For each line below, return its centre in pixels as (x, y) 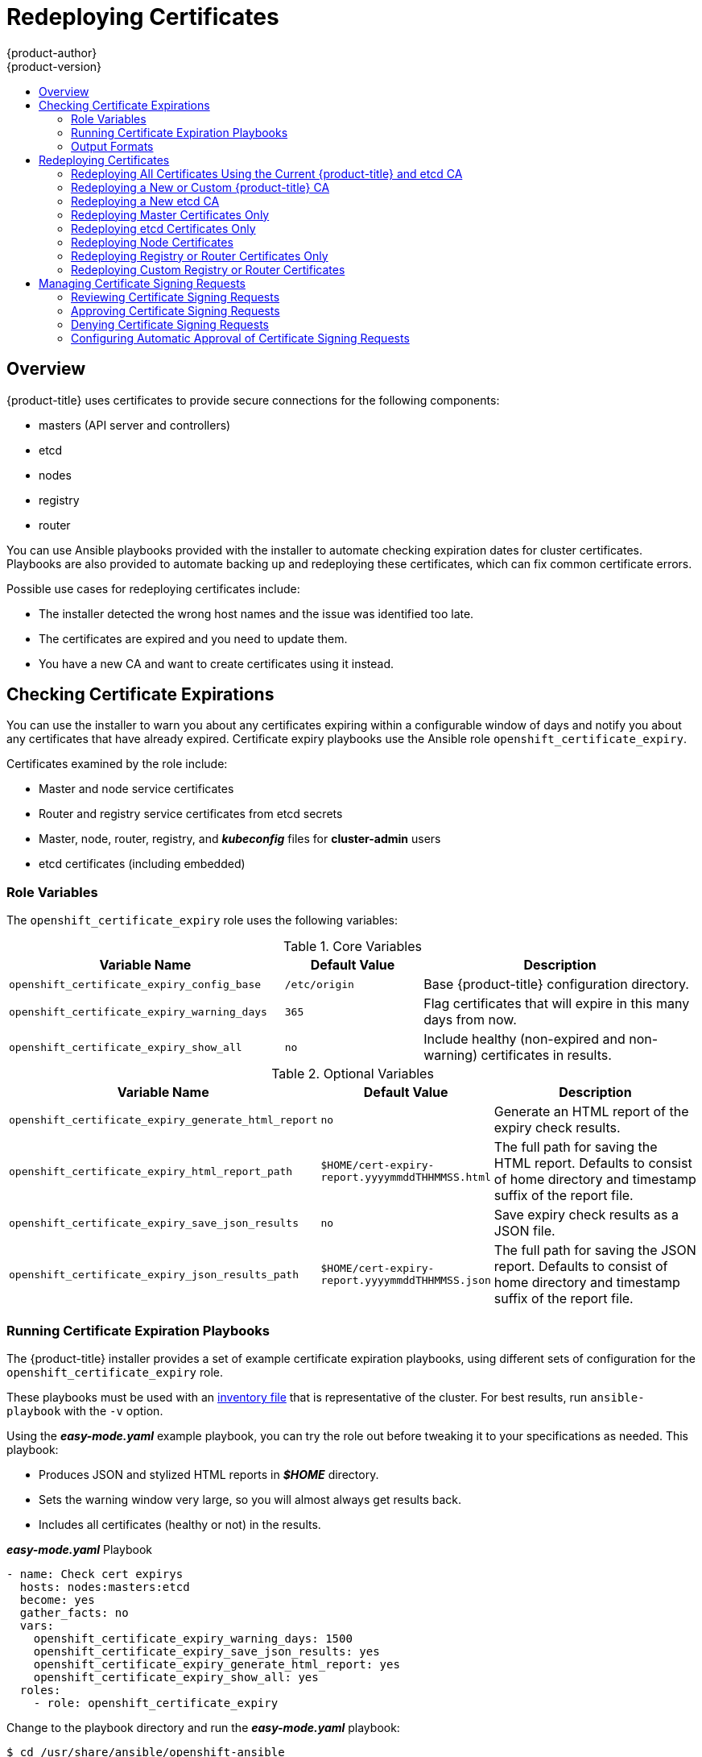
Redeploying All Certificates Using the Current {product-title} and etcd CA (267, 173)
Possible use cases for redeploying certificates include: (153, 588)
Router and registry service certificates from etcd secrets (191, 814)
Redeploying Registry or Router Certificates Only (200, 255)
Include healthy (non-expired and (524, 1039)
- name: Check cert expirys (95, 1574)
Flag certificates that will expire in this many (557, 1004)
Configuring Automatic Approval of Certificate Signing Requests (240, 338)
